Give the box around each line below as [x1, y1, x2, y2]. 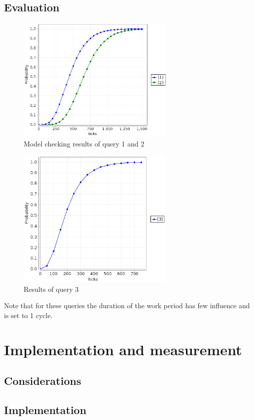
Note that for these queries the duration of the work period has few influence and [4, 300, 250, 311]
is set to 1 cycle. [4, 310, 53, 320]
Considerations [4, 373, 81, 388]
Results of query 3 [24, 283, 79, 294]
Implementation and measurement [4, 339, 242, 359]
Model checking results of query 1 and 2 [24, 138, 145, 148]
